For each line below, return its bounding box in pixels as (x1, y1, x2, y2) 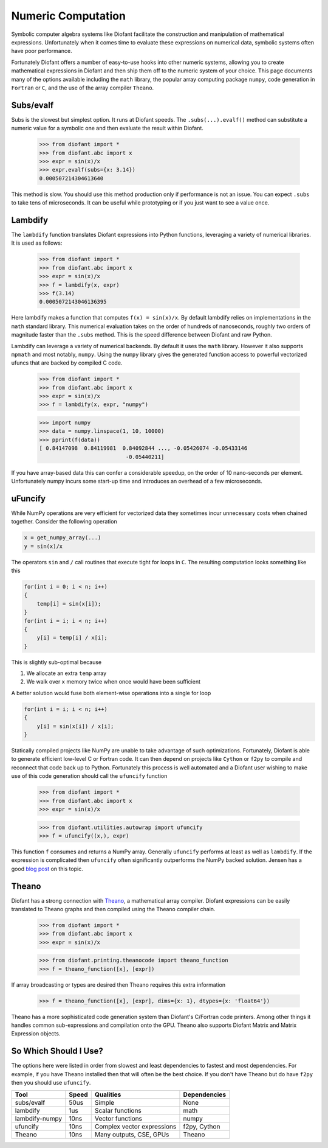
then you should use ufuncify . (11, 1079, 91, 1087)
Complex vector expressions (94, 1122, 177, 1130)
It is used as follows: (11, 239, 63, 247)
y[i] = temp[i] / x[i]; (36, 634, 108, 642)
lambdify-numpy (15, 1114, 63, 1122)
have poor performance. (11, 47, 72, 55)
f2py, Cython (183, 1122, 220, 1130)
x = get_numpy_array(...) (24, 534, 101, 541)
